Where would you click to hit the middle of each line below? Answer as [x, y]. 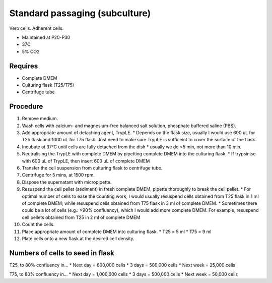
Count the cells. [38, 224]
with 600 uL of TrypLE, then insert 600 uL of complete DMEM [86, 161]
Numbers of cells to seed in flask [62, 253]
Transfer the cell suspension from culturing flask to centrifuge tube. [92, 168]
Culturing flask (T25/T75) [48, 85]
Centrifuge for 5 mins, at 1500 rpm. [58, 175]
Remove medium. [40, 119]
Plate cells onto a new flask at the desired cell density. [78, 238]
